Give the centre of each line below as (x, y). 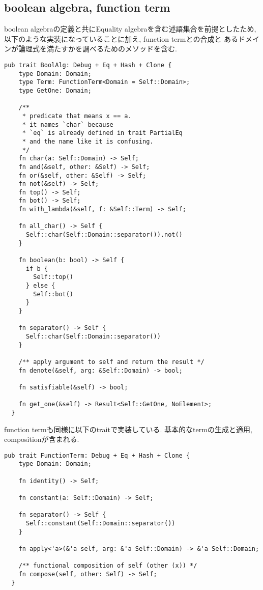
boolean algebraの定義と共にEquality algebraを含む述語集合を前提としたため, (130, 29)
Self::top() (53, 277)
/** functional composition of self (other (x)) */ (108, 566)
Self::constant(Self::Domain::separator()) (100, 523)
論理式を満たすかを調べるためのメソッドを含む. (97, 49)
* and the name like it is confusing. (88, 141)
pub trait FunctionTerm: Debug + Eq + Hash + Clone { (97, 455)
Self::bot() (53, 294)
